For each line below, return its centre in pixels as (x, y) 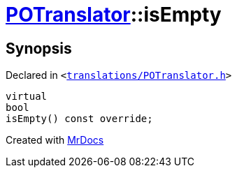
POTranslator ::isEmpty (114, 15)
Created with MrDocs (55, 140)
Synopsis (39, 48)
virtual (27, 97)
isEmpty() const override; (79, 119)
